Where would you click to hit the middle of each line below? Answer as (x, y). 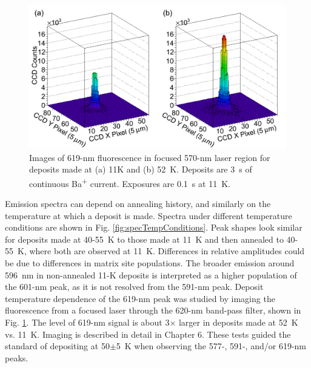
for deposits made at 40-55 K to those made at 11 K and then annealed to (144, 239)
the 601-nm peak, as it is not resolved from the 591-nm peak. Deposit (134, 287)
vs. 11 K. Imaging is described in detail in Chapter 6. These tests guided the (148, 334)
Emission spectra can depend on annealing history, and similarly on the (138, 204)
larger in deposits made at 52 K (238, 322)
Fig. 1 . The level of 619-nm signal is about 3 (87, 322)
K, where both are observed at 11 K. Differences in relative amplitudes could (161, 251)
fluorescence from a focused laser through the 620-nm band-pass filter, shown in (153, 310)
